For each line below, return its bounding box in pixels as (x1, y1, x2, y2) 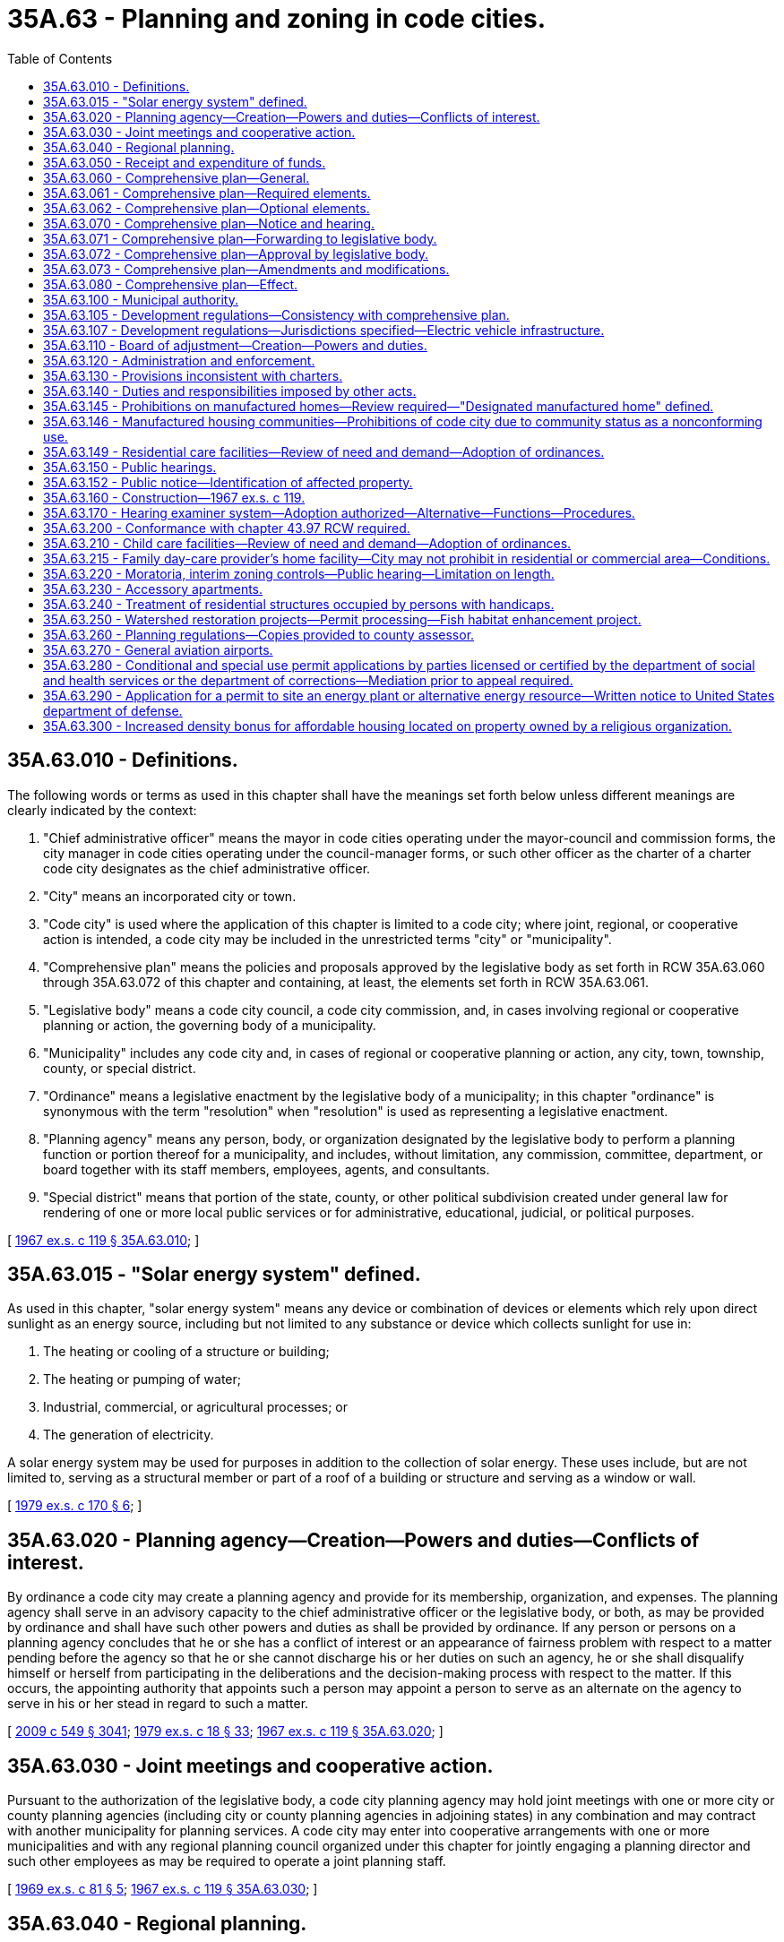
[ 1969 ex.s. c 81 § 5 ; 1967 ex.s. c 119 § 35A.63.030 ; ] (7, 1881, 318, 1897)
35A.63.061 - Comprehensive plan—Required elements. (43, 185, 371, 201)
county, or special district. (43, 1060, 196, 1076)
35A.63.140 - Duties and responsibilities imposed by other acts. (43, 382, 417, 399)
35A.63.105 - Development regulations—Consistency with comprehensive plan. (43, 306, 510, 322)
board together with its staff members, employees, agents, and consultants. (43, 1161, 490, 1177)
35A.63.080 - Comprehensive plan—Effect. (43, 276, 298, 292)
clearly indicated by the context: (7, 802, 197, 818)
